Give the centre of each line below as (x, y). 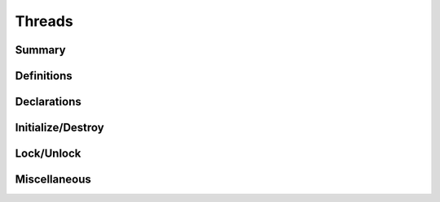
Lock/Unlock (48, 154)
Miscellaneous (53, 180)
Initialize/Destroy (60, 128)
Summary (40, 50)
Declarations (48, 102)
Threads (44, 21)
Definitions (44, 76)
